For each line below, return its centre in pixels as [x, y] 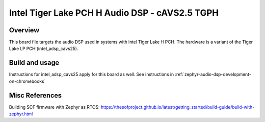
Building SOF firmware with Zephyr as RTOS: [54, 107]
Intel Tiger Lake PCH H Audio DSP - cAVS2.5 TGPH [114, 13]
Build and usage [34, 63]
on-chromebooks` [27, 81]
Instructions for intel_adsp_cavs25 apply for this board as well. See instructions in [92, 74]
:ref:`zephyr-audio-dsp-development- [213, 74]
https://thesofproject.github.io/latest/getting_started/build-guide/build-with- [178, 107]
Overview [24, 30]
